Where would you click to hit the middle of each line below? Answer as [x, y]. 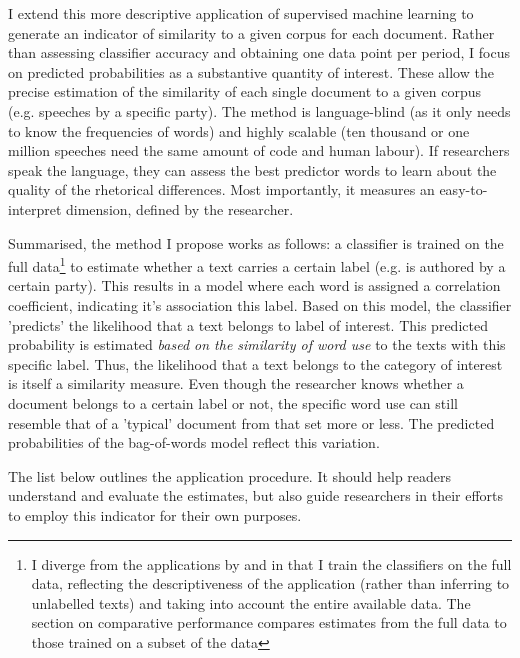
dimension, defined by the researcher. [180, 208]
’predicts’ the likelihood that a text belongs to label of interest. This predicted [248, 324]
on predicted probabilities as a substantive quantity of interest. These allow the [251, 71]
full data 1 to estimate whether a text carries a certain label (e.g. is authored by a [257, 264]
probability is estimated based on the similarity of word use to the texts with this [257, 344]
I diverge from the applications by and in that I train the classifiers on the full [271, 563]
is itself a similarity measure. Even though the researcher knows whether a [236, 383]
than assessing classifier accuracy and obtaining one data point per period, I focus [259, 52]
